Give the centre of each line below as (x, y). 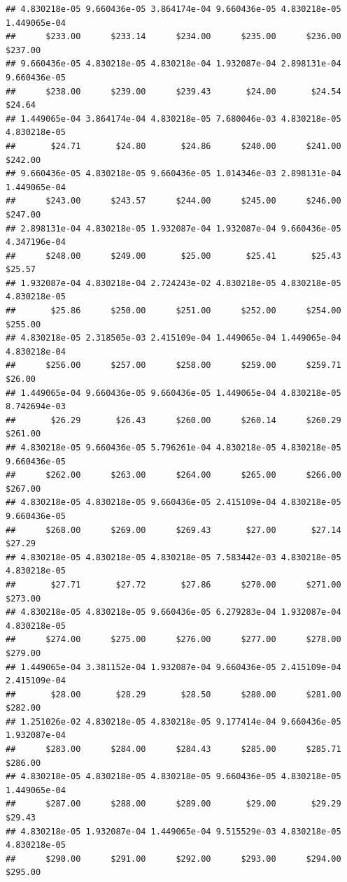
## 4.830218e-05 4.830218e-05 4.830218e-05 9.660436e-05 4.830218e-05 (173, 777)
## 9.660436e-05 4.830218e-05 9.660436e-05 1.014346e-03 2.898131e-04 (173, 174)
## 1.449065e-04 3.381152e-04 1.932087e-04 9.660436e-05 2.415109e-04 (173, 667)
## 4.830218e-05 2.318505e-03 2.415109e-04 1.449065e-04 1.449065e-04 (173, 338)
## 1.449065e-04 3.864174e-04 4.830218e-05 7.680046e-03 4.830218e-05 (173, 119)
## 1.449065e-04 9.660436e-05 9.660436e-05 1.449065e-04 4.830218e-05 (173, 393)
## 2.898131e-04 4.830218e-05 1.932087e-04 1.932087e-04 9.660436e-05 (173, 228)
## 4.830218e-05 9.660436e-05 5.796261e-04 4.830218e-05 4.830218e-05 (173, 448)
